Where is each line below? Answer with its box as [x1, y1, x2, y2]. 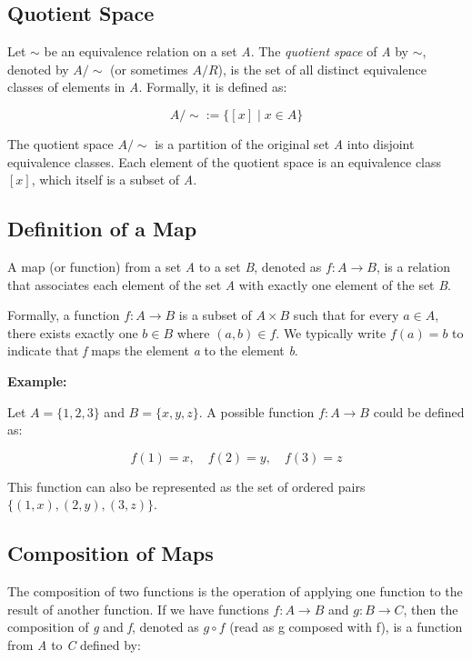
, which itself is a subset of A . [31, 170, 197, 189]
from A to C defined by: [7, 635, 141, 654]
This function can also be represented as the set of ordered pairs [7, 476, 366, 495]
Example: [7, 371, 67, 390]
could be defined [373, 402, 465, 421]
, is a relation [376, 256, 450, 275]
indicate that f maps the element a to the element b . [7, 341, 298, 360]
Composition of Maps [7, 539, 214, 567]
